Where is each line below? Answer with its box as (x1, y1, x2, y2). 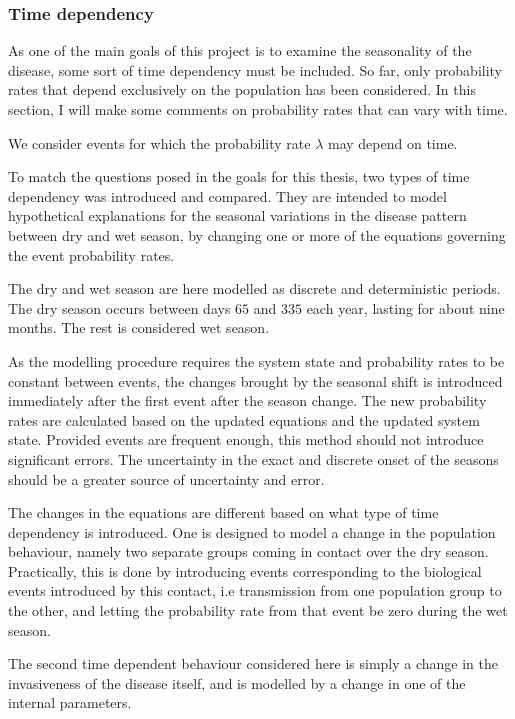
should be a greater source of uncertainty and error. (8, 468, 325, 489)
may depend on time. (327, 132, 458, 153)
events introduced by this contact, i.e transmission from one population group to (8, 580, 502, 601)
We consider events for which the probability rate (8, 132, 311, 153)
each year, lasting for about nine (306, 297, 505, 318)
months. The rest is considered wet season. (8, 317, 270, 338)
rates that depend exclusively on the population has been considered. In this (8, 79, 476, 100)
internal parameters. (8, 692, 132, 713)
